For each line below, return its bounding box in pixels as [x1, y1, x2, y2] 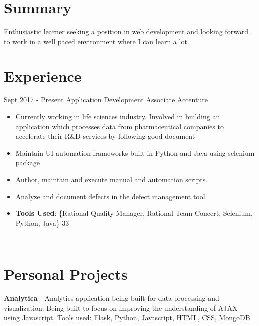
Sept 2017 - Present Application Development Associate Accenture [4, 94, 208, 105]
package [15, 157, 40, 168]
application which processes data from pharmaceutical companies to [15, 121, 224, 131]
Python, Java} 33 [15, 217, 69, 228]
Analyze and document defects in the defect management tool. [15, 191, 207, 201]
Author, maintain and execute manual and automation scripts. [15, 174, 208, 184]
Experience [4, 65, 82, 86]
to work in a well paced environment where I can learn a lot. [4, 36, 189, 46]
